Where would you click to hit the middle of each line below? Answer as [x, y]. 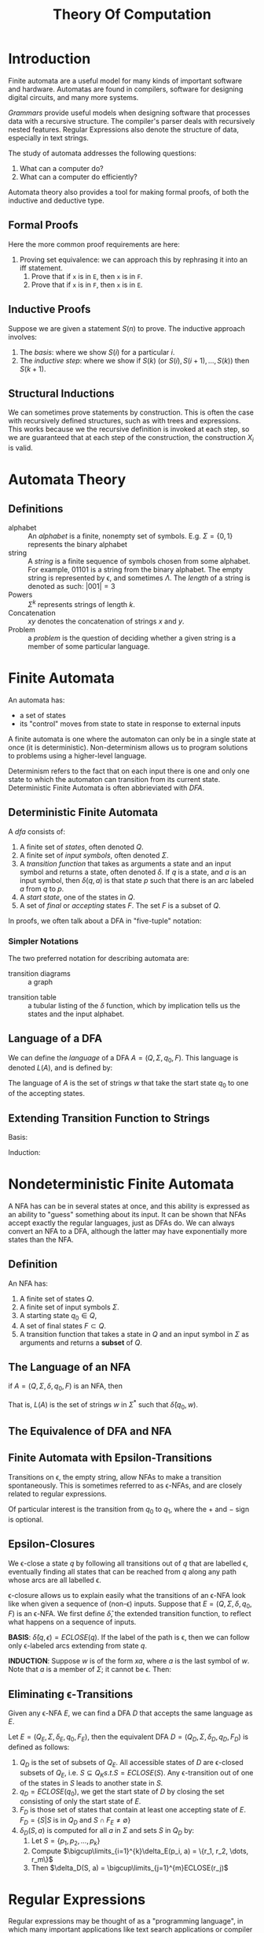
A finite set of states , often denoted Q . [81, 847]
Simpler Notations [43, 941]
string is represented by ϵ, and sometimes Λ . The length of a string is [139, 578]
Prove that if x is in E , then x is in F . [87, 276]
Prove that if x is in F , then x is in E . [87, 285]
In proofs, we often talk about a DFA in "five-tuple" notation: [105, 921]
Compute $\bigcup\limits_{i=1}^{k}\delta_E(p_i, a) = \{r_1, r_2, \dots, [140, 1851]
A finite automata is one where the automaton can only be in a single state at [132, 739]
